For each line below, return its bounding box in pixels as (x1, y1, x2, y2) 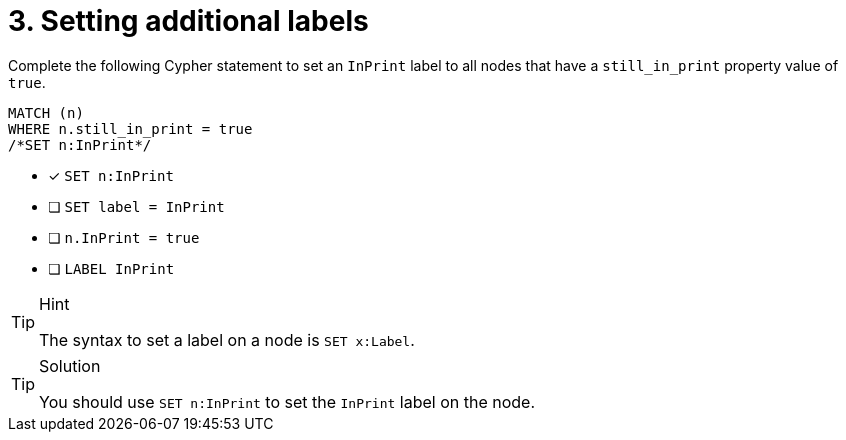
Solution (39, 355, 101, 376)
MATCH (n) (8, 104, 84, 121)
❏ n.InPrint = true (48, 228, 200, 246)
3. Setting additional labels (8, 4, 369, 38)
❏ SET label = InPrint (48, 197, 225, 215)
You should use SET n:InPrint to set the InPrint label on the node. (39, 391, 536, 412)
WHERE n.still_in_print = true (8, 120, 253, 137)
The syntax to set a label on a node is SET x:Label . (39, 329, 415, 350)
